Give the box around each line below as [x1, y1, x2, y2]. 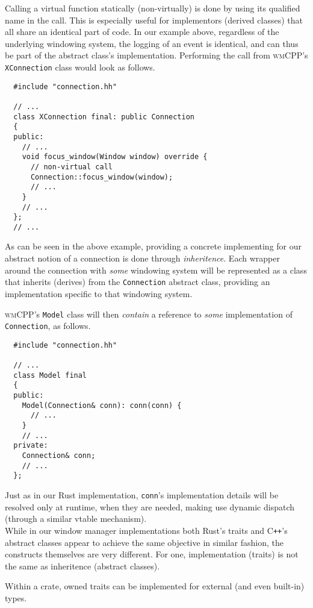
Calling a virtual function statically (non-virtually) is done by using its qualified [5, 2, 300, 14]
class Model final [13, 371, 87, 380]
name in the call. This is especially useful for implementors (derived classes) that [5, 13, 303, 26]
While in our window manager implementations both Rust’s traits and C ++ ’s [5, 524, 288, 536]
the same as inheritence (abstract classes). [5, 559, 160, 572]
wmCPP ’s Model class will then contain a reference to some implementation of [5, 307, 293, 320]
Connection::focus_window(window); [30, 172, 173, 181]
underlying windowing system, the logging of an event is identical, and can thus [5, 37, 299, 49]
